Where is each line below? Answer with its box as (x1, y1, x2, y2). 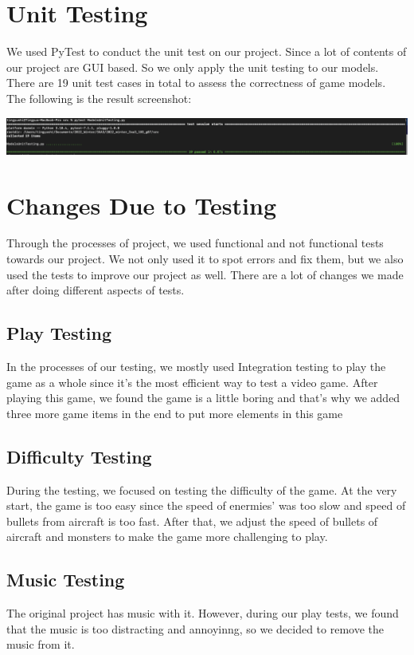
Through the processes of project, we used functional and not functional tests (6, 235, 384, 251)
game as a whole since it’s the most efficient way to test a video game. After (6, 373, 378, 390)
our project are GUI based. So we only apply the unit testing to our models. (6, 58, 379, 75)
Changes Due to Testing (6, 188, 277, 221)
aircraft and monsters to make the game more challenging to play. (6, 528, 328, 545)
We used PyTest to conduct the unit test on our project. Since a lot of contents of (6, 43, 407, 60)
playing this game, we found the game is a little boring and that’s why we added (6, 389, 400, 406)
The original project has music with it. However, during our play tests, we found (6, 605, 399, 621)
